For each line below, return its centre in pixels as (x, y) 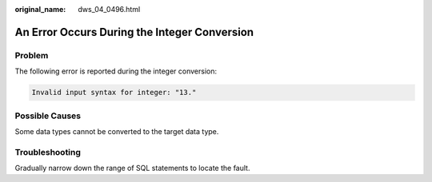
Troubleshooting (48, 152)
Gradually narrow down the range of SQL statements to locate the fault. (132, 168)
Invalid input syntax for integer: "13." (114, 93)
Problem (32, 55)
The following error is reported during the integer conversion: (116, 71)
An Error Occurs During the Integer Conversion (134, 32)
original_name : (40, 9)
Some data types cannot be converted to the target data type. (117, 131)
